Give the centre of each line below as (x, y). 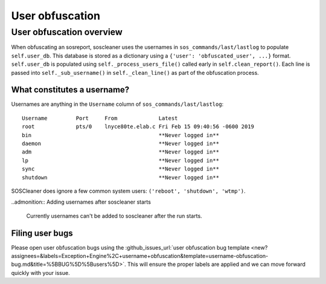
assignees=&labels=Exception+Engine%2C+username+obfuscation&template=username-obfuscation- (140, 256)
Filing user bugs (42, 233)
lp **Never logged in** (121, 160)
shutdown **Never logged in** (121, 177)
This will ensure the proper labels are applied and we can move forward (216, 264)
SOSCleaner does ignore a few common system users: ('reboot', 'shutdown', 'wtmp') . (128, 191)
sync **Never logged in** (121, 169)
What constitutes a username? (70, 90)
